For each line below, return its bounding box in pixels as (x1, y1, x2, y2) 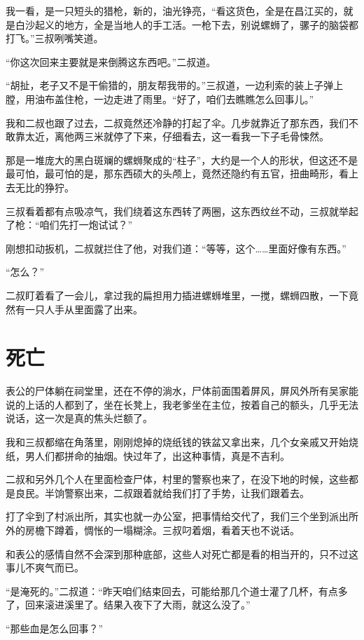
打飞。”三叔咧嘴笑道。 (6, 31, 104, 46)
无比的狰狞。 (15, 179, 74, 194)
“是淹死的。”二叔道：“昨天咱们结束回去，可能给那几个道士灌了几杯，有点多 (6, 583, 348, 598)
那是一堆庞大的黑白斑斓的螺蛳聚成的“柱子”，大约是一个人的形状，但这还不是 (6, 152, 358, 167)
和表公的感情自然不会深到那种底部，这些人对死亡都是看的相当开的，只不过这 (6, 546, 358, 561)
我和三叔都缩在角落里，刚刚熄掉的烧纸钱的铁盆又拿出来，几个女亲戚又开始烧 (6, 435, 358, 449)
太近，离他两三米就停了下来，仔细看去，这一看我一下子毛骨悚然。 (24, 129, 329, 144)
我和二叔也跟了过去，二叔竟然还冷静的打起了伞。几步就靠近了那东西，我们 (6, 115, 349, 130)
